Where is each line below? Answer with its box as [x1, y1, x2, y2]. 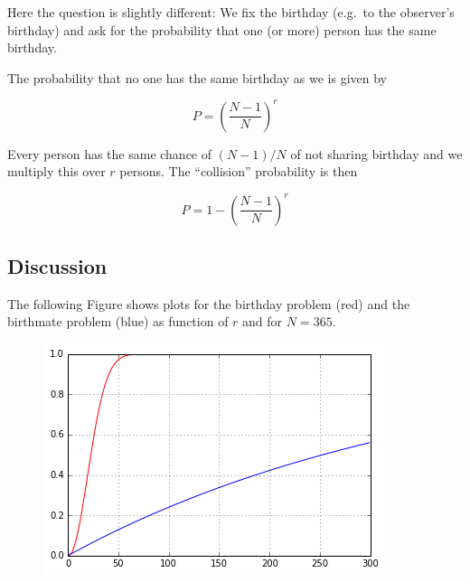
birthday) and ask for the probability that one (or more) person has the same [7, 20, 437, 39]
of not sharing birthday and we [290, 144, 463, 163]
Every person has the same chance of [7, 144, 212, 163]
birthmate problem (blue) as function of [7, 312, 229, 331]
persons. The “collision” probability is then [119, 162, 358, 181]
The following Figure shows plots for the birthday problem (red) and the [7, 294, 410, 313]
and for [242, 312, 283, 331]
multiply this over [7, 162, 106, 181]
